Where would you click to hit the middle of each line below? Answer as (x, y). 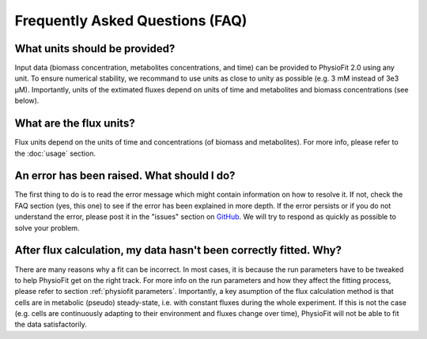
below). (27, 101)
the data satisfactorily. (51, 325)
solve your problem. (47, 228)
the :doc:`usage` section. (55, 153)
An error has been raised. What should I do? (125, 176)
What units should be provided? (95, 49)
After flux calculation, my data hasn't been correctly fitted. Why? (178, 250)
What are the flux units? (75, 124)
